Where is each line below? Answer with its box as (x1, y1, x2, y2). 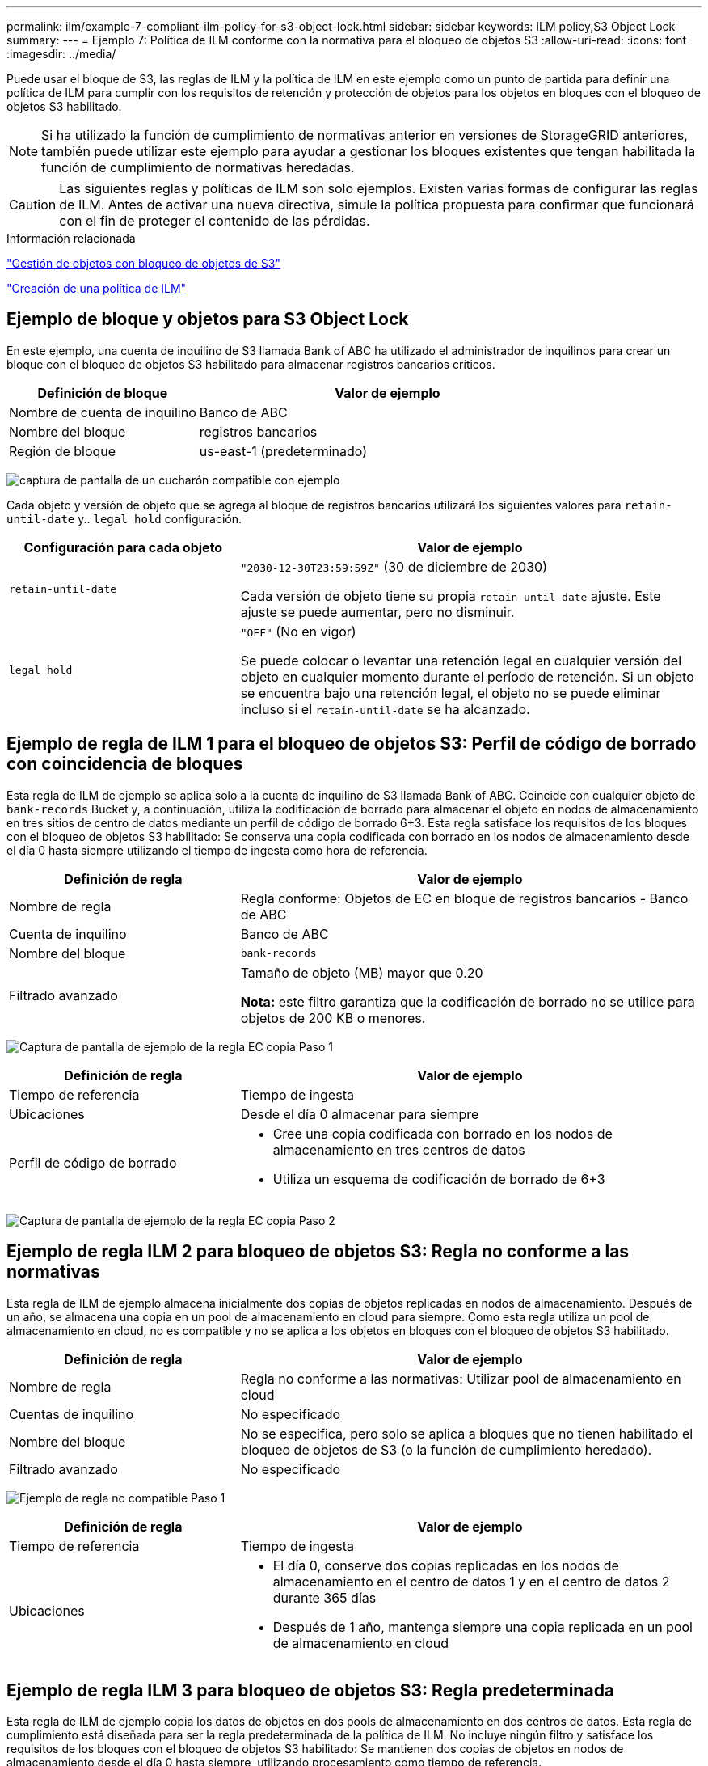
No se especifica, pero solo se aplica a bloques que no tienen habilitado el (240, 1425, 693, 1442)
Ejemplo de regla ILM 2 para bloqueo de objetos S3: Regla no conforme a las (6, 1241, 630, 1262)
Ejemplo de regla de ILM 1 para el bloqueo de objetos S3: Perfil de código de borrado (6, 733, 697, 754)
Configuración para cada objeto (23, 539, 223, 556)
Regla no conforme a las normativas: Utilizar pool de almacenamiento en (240, 1370, 681, 1387)
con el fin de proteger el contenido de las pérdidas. (59, 213, 370, 229)
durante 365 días (272, 1589, 377, 1606)
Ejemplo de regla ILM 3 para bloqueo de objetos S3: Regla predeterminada (6, 1679, 615, 1701)
